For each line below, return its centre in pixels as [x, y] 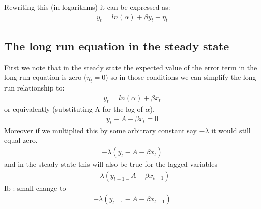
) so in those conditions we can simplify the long [181, 77]
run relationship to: [34, 88]
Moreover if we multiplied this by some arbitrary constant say [100, 130]
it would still [231, 130]
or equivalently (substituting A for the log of [74, 109]
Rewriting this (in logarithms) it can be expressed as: [87, 7]
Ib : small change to [35, 187]
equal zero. [21, 140]
